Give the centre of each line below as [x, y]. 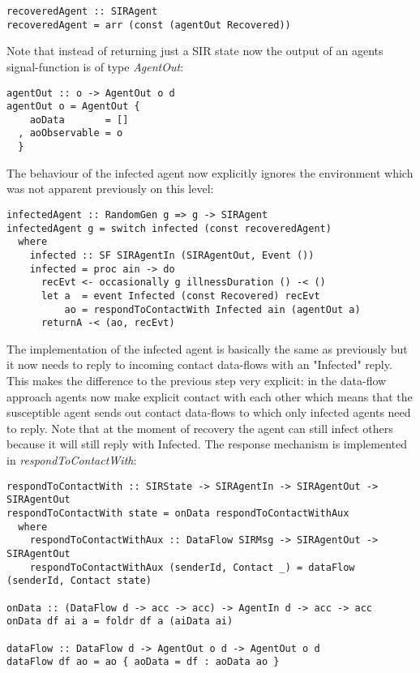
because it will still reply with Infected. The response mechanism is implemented [207, 444]
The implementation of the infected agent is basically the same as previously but [207, 348]
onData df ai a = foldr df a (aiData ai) [120, 622]
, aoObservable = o [71, 133]
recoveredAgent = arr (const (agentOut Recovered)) [149, 25]
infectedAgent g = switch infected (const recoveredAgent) [169, 228]
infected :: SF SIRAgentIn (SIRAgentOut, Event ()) [172, 255]
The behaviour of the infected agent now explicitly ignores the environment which [210, 172]
